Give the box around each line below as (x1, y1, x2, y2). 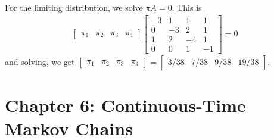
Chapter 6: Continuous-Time (5, 92, 246, 117)
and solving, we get (5, 55, 75, 67)
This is (177, 1, 202, 13)
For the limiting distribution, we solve (5, 1, 143, 13)
